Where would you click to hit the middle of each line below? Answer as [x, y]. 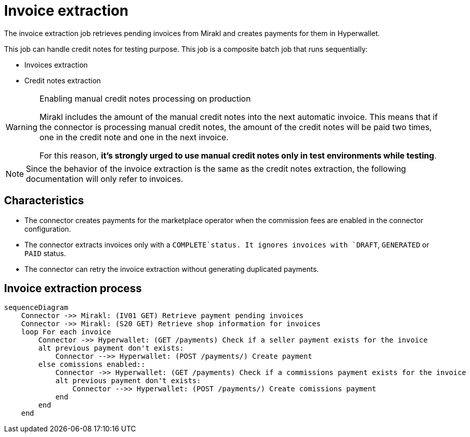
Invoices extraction [56, 65]
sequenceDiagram [36, 308]
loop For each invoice [66, 332]
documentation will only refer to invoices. [105, 179]
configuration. [48, 229]
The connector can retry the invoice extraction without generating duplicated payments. [172, 269]
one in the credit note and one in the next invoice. [134, 137]
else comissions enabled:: [92, 365]
